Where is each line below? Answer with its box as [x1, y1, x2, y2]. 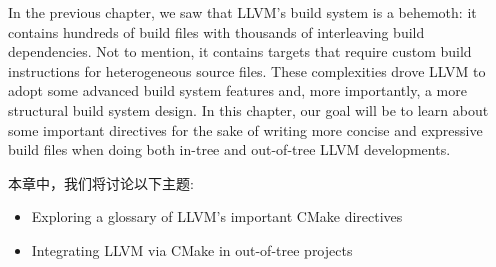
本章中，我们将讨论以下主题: [8, 172, 194, 193]
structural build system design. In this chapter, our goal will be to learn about [8, 99, 489, 120]
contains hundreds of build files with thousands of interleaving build [8, 21, 425, 42]
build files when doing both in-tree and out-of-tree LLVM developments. [8, 139, 451, 160]
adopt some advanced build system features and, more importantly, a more [8, 80, 467, 101]
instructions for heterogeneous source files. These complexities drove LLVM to [8, 60, 486, 81]
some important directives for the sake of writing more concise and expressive [8, 119, 483, 140]
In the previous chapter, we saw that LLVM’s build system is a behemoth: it [8, 2, 477, 22]
